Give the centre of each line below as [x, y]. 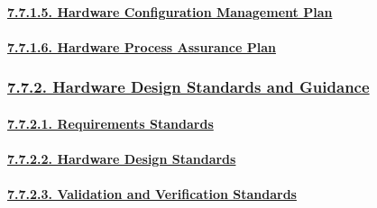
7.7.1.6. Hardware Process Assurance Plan [142, 46]
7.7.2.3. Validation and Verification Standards [152, 194]
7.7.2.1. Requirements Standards [110, 123]
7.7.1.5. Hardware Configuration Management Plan [170, 11]
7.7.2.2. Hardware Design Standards [122, 158]
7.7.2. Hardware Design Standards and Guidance [188, 87]
